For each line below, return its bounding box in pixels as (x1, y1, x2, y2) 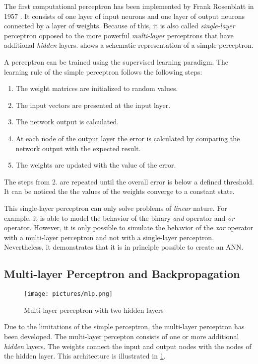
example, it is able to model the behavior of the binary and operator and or (4, 212, 235, 223)
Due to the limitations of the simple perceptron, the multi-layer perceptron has (4, 321, 245, 332)
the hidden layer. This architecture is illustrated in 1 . (4, 351, 166, 361)
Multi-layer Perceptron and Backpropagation (4, 266, 240, 281)
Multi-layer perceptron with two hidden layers (24, 304, 164, 315)
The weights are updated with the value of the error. (15, 160, 176, 170)
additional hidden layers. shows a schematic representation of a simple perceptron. (4, 40, 254, 50)
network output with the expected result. (15, 143, 141, 153)
